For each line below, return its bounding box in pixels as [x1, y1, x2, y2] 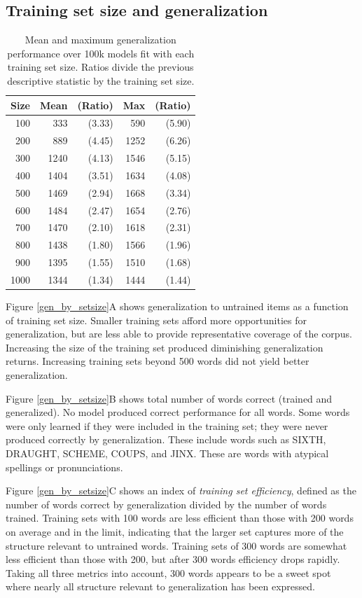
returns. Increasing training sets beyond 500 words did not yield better [6, 354, 309, 368]
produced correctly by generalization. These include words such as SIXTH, [6, 432, 326, 447]
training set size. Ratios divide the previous [7, 60, 194, 74]
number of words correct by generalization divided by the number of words [6, 496, 327, 511]
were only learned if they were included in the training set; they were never [6, 418, 328, 433]
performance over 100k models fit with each [7, 46, 195, 60]
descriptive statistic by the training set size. [7, 73, 195, 88]
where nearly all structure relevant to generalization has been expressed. [6, 579, 315, 594]
